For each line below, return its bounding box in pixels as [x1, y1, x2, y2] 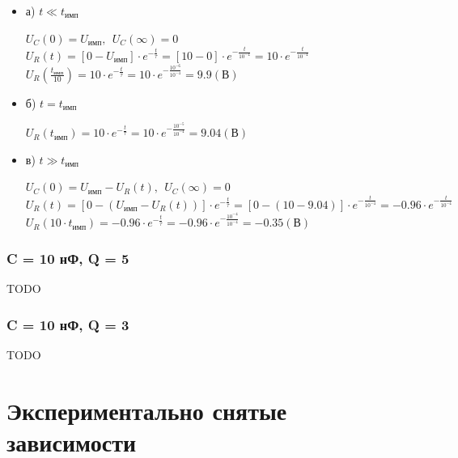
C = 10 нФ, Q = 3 [6, 314, 129, 334]
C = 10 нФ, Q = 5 [6, 248, 129, 268]
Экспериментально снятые [6, 393, 287, 426]
